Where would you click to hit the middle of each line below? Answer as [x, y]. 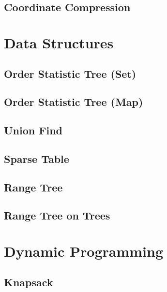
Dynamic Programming [84, 251]
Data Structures [59, 42]
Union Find [33, 130]
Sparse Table [37, 158]
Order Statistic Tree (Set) [70, 73]
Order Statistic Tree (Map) [74, 102]
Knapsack [29, 282]
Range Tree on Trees [57, 215]
